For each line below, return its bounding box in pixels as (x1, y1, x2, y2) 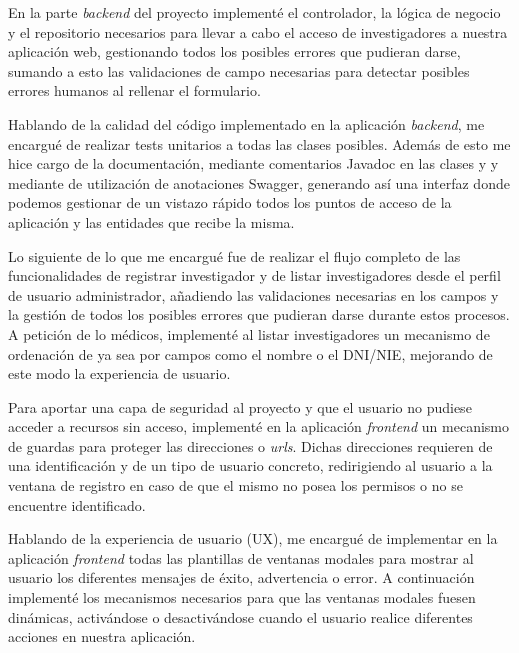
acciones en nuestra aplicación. (8, 626, 196, 647)
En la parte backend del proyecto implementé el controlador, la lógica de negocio (8, 2, 501, 22)
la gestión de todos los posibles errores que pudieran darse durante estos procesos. (8, 304, 510, 325)
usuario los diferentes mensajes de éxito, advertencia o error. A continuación (8, 567, 475, 588)
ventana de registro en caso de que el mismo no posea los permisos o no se (8, 475, 463, 496)
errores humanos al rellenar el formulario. (8, 80, 261, 101)
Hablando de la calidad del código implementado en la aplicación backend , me (8, 113, 485, 134)
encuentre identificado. (8, 494, 146, 515)
